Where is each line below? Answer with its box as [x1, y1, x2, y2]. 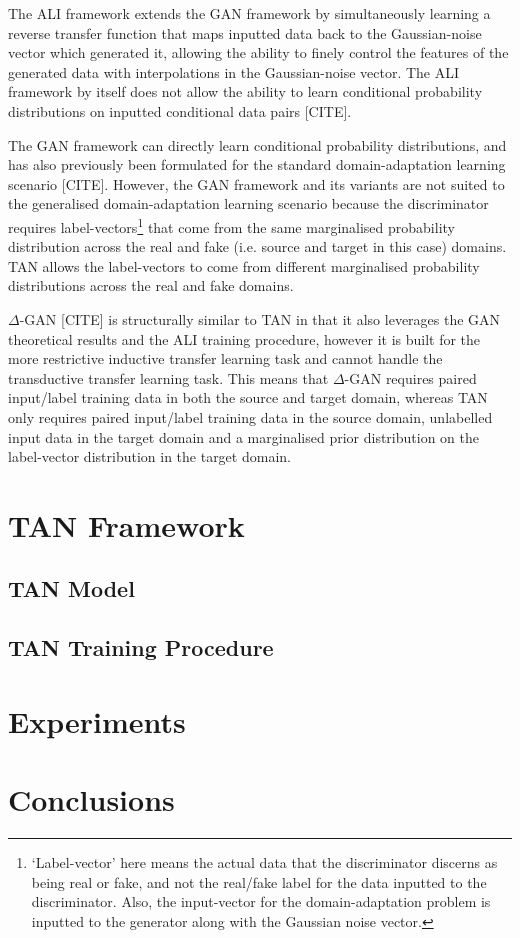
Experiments [8, 700, 186, 741]
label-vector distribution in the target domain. [8, 446, 291, 467]
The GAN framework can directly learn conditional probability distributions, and [8, 134, 507, 155]
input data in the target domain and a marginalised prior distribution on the [8, 426, 479, 447]
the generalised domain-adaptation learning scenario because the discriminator [8, 193, 489, 214]
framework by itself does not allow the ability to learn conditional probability [8, 81, 483, 102]
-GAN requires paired [344, 367, 477, 388]
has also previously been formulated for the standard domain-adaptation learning [8, 154, 506, 175]
